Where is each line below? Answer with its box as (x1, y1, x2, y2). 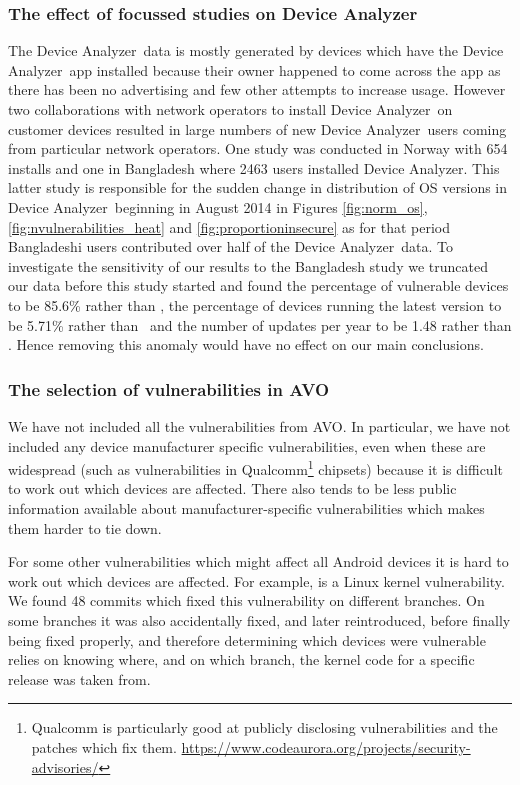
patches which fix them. (31, 736, 177, 757)
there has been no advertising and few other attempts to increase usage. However (8, 79, 506, 100)
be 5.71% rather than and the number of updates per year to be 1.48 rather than (8, 314, 512, 335)
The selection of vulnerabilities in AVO (8, 376, 330, 401)
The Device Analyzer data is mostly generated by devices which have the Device (8, 40, 504, 61)
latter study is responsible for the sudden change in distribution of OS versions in (8, 177, 508, 198)
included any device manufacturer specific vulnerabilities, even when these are (8, 435, 486, 456)
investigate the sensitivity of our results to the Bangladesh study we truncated (8, 255, 488, 276)
